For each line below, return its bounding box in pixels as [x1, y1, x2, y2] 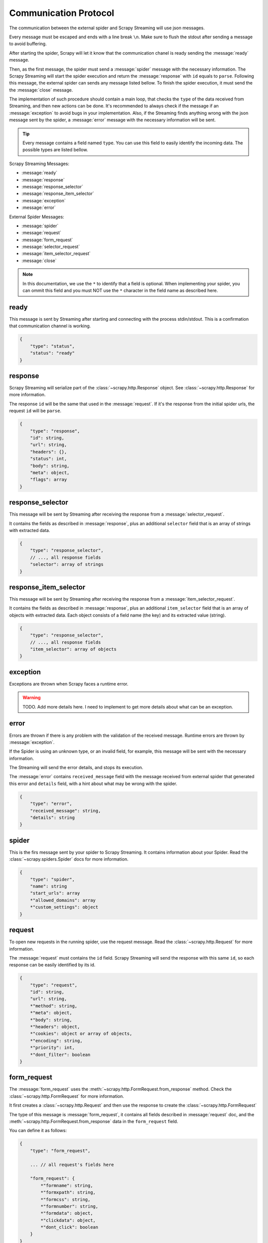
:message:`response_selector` [21, 183, 83, 189]
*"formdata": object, [40, 1211, 93, 1216]
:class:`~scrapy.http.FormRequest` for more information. [9, 1093, 124, 1099]
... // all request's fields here [30, 1161, 114, 1167]
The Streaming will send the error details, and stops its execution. [9, 765, 143, 771]
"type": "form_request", [30, 1148, 91, 1154]
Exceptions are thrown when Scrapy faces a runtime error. [9, 681, 129, 687]
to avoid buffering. [9, 41, 47, 47]
